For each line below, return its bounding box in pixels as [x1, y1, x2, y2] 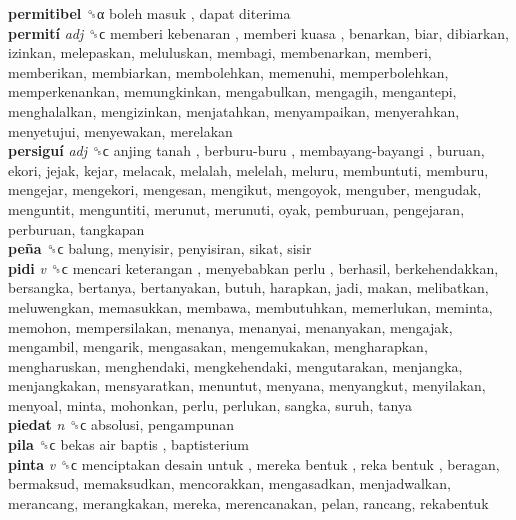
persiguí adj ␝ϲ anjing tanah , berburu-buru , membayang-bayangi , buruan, [8, 140, 485, 161]
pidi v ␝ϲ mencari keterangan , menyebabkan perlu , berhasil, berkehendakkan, [8, 257, 499, 278]
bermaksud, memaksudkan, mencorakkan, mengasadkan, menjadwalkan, [8, 473, 451, 494]
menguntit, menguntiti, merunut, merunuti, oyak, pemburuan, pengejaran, [8, 198, 465, 219]
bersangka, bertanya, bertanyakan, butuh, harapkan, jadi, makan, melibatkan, [8, 277, 489, 298]
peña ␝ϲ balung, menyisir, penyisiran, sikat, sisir [8, 238, 312, 259]
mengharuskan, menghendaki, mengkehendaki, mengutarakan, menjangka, [8, 355, 463, 376]
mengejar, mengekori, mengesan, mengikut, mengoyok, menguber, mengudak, [8, 179, 482, 200]
